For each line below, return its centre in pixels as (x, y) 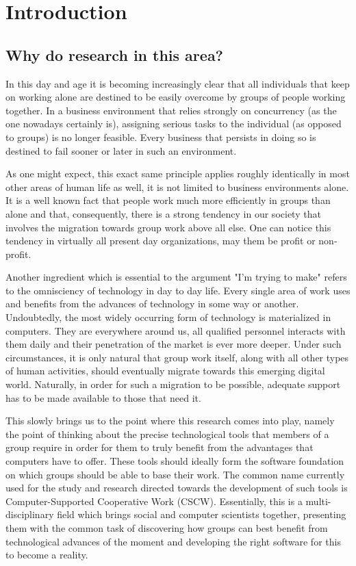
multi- (318, 501)
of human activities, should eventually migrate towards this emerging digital (165, 371)
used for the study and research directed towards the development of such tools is (177, 488)
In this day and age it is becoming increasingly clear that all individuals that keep (178, 83)
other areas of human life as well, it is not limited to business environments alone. (177, 186)
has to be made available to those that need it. (103, 397)
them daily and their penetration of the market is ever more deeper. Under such (174, 344)
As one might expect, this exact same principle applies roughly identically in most (178, 173)
